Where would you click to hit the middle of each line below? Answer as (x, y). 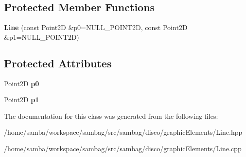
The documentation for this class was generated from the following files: (111, 116)
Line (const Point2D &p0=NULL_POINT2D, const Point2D (96, 27)
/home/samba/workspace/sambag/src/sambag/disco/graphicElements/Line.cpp (123, 148)
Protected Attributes (58, 63)
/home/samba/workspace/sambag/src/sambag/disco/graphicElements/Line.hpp (123, 132)
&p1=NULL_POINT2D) (42, 37)
